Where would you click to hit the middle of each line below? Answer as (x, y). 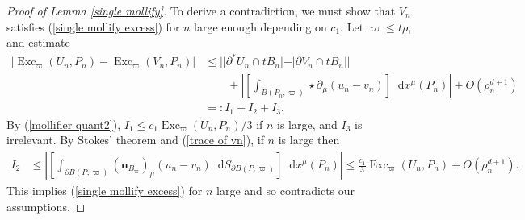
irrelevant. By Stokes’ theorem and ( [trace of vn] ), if (135, 140)
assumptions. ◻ (46, 206)
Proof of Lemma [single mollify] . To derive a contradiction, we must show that (201, 10)
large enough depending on (260, 26)
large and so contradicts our (286, 191)
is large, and (307, 124)
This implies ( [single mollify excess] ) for (105, 191)
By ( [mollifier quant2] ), (64, 124)
